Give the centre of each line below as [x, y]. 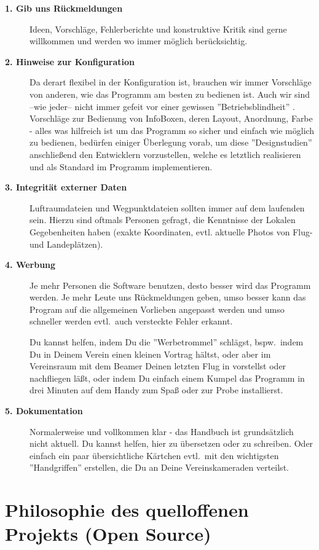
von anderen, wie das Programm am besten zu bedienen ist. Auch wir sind [170, 94]
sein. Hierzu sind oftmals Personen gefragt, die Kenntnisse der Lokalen [163, 220]
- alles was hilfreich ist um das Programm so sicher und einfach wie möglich [172, 130]
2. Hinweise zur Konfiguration [70, 61]
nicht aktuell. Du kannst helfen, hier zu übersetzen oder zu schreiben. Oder [171, 443]
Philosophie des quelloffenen [127, 510]
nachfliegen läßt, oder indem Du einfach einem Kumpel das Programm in [167, 378]
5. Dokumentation [44, 411]
